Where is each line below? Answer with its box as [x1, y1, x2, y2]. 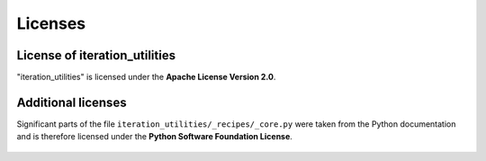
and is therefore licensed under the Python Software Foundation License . [16, 131, 292, 142]
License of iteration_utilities [16, 48, 175, 63]
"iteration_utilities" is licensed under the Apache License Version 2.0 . [16, 72, 276, 83]
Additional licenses [16, 94, 127, 110]
